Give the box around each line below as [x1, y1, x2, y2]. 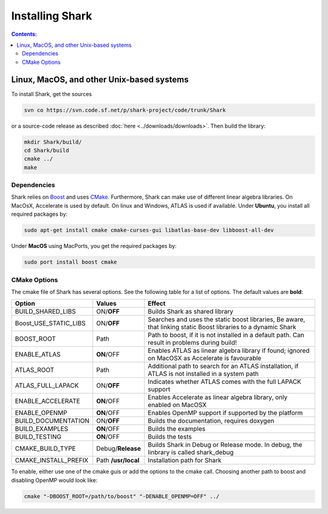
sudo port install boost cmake [24, 259, 118, 266]
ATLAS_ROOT [15, 366, 55, 374]
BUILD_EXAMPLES [15, 425, 69, 433]
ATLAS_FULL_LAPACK [15, 382, 79, 390]
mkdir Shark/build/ [24, 139, 82, 145]
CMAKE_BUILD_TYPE [15, 444, 76, 453]
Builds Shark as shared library [148, 307, 234, 316]
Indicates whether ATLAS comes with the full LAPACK [148, 377, 302, 386]
